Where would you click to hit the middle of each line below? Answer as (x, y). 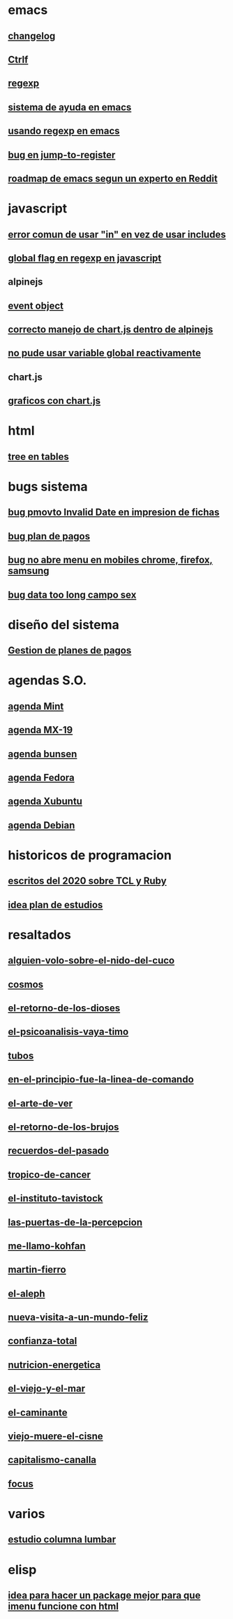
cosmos (26, 984)
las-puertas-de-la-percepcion (75, 1222)
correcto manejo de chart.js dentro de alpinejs (111, 330)
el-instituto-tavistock (55, 1199)
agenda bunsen (43, 754)
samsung (29, 571)
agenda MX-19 (40, 730)
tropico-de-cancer (50, 1174)
